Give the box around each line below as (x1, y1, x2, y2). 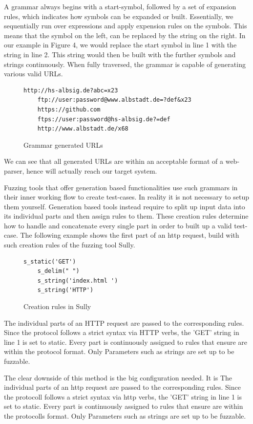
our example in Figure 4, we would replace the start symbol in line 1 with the (4, 40, 237, 50)
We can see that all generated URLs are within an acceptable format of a (4, 156, 224, 166)
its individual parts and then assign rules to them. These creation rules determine (4, 211, 249, 221)
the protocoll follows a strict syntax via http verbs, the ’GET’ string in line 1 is (4, 391, 242, 402)
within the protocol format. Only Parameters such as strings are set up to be (4, 346, 234, 357)
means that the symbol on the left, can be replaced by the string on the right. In (4, 30, 246, 40)
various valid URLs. (4, 68, 63, 79)
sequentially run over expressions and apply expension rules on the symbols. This (4, 21, 247, 31)
